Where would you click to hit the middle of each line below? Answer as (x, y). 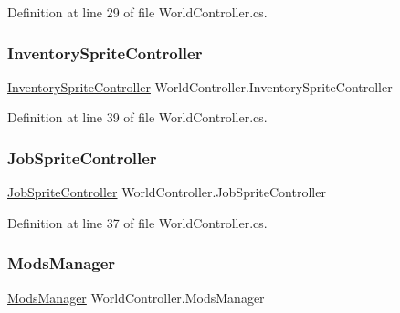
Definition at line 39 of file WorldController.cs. (137, 117)
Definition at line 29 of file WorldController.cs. (137, 12)
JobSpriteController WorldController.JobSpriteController (167, 192)
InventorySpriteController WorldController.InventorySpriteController (200, 86)
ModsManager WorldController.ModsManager (136, 297)
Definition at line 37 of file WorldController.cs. (137, 222)
